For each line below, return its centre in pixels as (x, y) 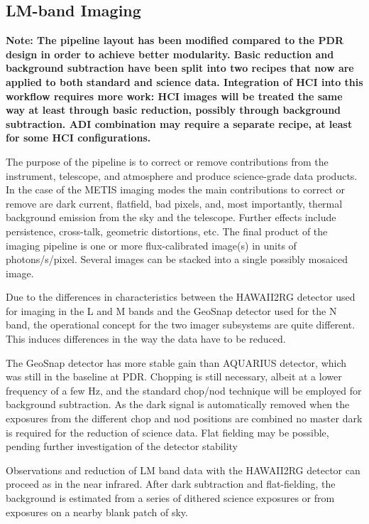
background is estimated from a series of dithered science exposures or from (170, 498)
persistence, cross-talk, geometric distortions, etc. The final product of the (167, 231)
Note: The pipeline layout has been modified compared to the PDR (175, 40)
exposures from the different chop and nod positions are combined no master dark (184, 418)
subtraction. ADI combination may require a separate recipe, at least (179, 123)
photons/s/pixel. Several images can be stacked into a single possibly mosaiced (177, 259)
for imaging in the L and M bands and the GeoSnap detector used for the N (171, 310)
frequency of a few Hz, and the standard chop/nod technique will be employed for (184, 390)
